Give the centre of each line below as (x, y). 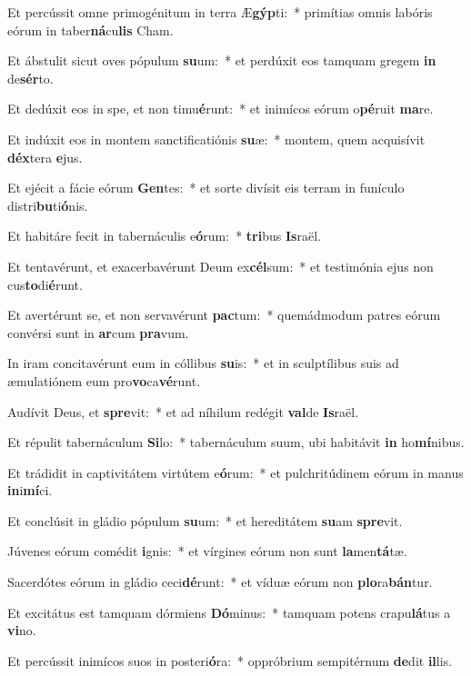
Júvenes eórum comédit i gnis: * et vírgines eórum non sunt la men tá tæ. (207, 551)
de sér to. (30, 78)
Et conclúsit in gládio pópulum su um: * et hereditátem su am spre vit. (205, 520)
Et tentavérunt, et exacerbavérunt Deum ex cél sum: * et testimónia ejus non (220, 266)
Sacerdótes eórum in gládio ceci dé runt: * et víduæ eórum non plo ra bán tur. (220, 582)
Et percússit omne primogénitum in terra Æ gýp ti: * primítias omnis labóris (220, 12)
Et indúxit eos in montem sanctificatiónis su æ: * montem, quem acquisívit (216, 139)
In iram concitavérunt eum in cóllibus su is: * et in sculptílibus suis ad (203, 363)
